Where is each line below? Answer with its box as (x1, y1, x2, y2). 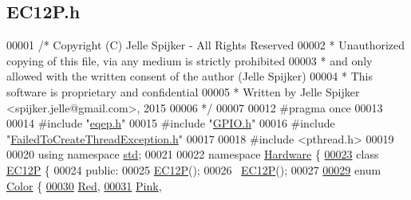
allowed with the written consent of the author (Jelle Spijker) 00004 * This (6, 68, 373, 84)
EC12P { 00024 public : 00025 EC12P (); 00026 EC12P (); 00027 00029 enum (6, 161, 381, 178)
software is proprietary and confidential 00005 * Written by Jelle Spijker (6, 83, 360, 100)
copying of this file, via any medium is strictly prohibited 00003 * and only (6, 52, 373, 69)
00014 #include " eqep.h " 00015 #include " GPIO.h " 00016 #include (6, 115, 335, 131)
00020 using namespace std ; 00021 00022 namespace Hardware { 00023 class (6, 146, 379, 163)
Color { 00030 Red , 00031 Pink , (6, 177, 162, 194)
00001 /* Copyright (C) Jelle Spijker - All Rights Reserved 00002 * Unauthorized (6, 37, 405, 53)
